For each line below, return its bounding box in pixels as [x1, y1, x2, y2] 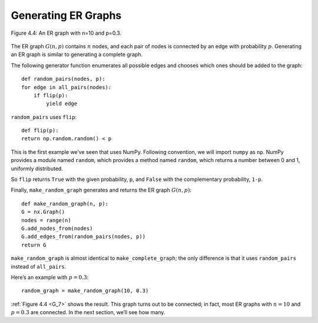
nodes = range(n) [21, 217, 71, 223]
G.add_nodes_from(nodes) [21, 225, 93, 232]
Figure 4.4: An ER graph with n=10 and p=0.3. [11, 29, 122, 37]
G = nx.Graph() [21, 209, 65, 215]
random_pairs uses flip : [11, 113, 77, 120]
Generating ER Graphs [11, 9, 122, 22]
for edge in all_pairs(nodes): [21, 84, 112, 91]
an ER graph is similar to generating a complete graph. [11, 51, 143, 58]
